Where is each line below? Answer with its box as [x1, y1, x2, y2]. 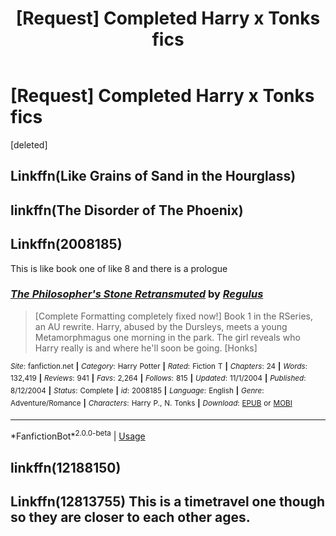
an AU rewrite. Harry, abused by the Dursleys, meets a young [34, 320, 288, 332]
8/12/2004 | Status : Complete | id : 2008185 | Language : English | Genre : [10, 386, 265, 396]
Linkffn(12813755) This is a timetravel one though [10, 493, 326, 510]
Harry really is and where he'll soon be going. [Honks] [34, 342, 258, 354]
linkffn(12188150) [10, 459, 122, 476]
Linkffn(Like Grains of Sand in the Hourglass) [10, 168, 297, 185]
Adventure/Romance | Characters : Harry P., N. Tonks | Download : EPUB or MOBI [10, 398, 293, 408]
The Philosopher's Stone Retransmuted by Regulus [10, 287, 264, 301]
